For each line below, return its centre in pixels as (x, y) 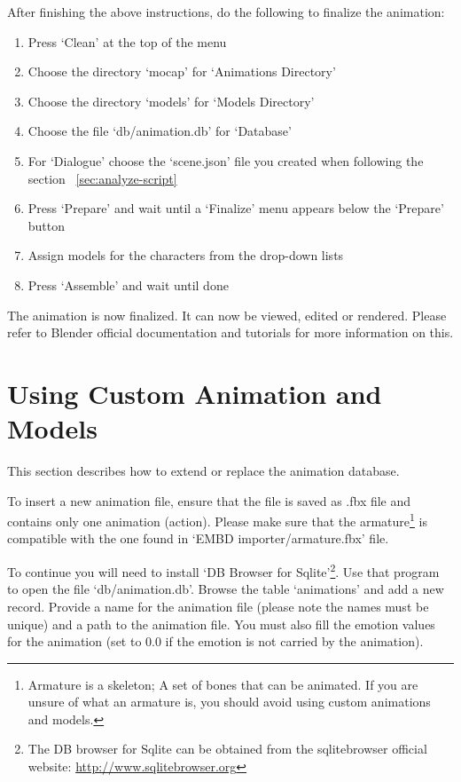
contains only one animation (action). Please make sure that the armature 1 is (217, 520)
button (47, 225)
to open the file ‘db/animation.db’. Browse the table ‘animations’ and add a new (226, 589)
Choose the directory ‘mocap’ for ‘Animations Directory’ (182, 71)
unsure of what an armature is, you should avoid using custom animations (229, 702)
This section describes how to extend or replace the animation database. (203, 471)
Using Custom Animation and (195, 393)
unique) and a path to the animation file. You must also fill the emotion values (221, 624)
